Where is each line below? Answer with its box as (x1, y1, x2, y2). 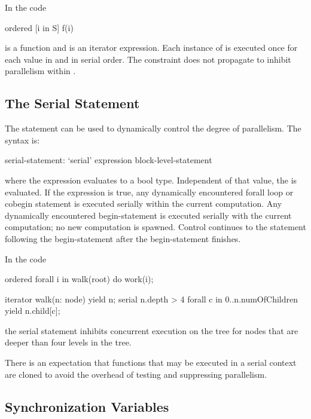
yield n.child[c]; (5, 304, 60, 317)
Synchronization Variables (5, 397, 169, 415)
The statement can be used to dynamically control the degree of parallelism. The (5, 122, 301, 134)
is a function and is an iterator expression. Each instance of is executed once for (5, 41, 298, 54)
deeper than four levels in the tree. (5, 336, 132, 348)
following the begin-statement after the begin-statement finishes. (5, 232, 241, 244)
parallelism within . (5, 65, 76, 77)
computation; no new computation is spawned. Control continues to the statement (5, 221, 306, 233)
